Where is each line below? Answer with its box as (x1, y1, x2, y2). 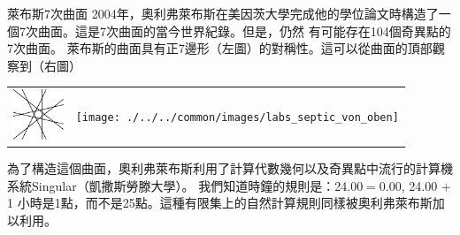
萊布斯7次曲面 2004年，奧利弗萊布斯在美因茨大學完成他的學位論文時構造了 (7, 4, 439, 22)
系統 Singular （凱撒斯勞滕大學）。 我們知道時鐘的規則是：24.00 (7, 176, 364, 194)
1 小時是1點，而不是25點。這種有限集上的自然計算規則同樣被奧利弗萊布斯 (7, 193, 433, 212)
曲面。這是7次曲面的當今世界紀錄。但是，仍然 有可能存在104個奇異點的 (37, 21, 451, 40)
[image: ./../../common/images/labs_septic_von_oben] (75, 110, 399, 124)
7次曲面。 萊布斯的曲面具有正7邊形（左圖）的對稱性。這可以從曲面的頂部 (7, 39, 433, 57)
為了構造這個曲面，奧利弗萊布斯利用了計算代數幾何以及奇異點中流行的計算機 (7, 158, 453, 177)
